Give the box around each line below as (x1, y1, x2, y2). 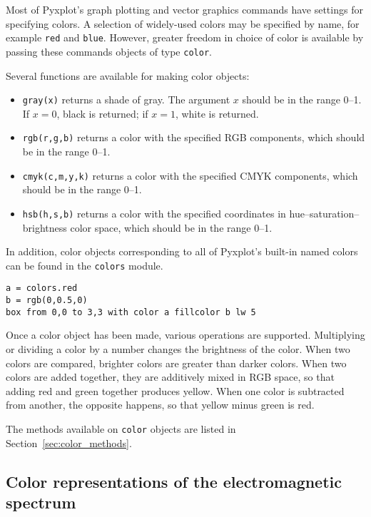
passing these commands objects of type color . (6, 43, 212, 58)
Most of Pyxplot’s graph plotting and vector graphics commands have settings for (6, 2, 363, 16)
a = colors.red (6, 283, 78, 294)
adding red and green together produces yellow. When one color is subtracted (6, 383, 345, 398)
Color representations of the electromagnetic (6, 470, 342, 492)
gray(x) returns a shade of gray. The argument (22, 92, 230, 107)
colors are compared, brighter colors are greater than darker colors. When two (6, 355, 347, 370)
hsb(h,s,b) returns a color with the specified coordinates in (22, 205, 286, 220)
